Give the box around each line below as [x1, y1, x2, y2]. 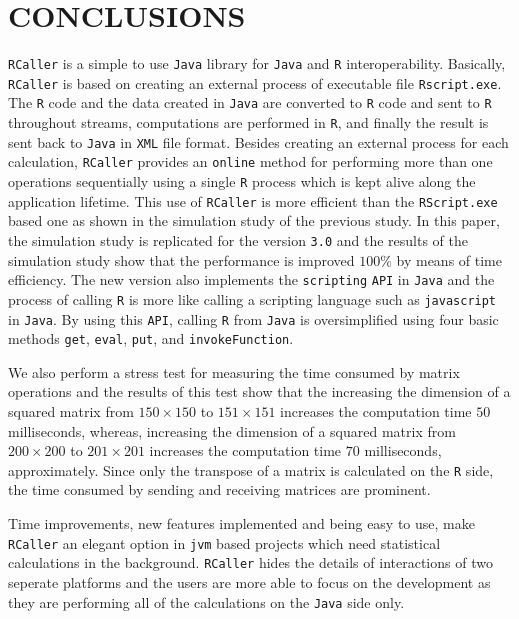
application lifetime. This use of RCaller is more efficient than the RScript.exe [8, 190, 498, 211]
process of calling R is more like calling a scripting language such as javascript [8, 288, 497, 309]
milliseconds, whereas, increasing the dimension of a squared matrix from [8, 420, 456, 441]
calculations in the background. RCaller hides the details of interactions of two [8, 552, 493, 573]
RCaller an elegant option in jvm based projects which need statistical [8, 532, 441, 553]
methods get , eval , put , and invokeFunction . [8, 328, 294, 349]
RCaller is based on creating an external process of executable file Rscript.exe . [8, 72, 502, 93]
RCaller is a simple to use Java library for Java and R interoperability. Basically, [8, 53, 506, 74]
